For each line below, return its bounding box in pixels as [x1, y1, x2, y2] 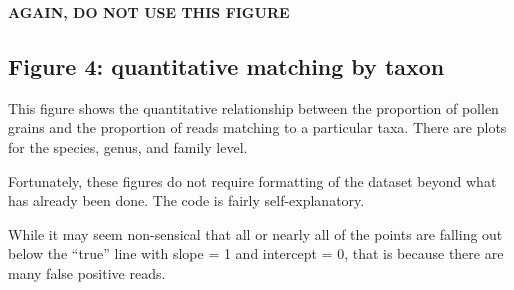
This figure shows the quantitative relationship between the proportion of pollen [8, 97, 499, 118]
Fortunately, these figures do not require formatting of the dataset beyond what [8, 170, 497, 191]
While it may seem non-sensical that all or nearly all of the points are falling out [8, 223, 503, 244]
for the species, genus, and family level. [8, 136, 248, 157]
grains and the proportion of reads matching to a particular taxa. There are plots [8, 117, 507, 138]
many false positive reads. [8, 262, 166, 283]
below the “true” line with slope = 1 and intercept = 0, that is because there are [8, 243, 504, 264]
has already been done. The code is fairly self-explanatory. [8, 190, 365, 211]
